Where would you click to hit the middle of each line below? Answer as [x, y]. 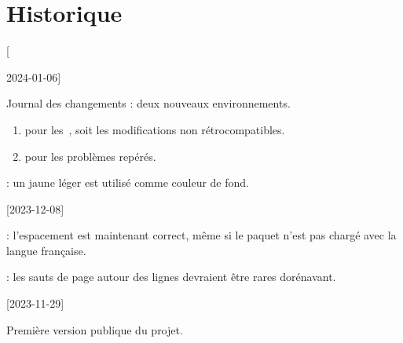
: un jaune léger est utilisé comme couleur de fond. [128, 182]
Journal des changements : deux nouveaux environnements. [148, 103]
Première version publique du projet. [95, 329]
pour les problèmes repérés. [90, 156]
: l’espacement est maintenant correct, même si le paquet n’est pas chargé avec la [201, 235]
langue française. [46, 250]
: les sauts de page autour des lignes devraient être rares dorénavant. [171, 277]
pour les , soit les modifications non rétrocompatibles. [155, 129]
